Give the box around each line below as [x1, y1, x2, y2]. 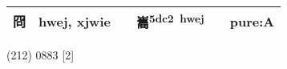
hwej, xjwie [38, 11, 111, 30]
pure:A [229, 11, 275, 30]
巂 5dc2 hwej [135, 10, 204, 32]
